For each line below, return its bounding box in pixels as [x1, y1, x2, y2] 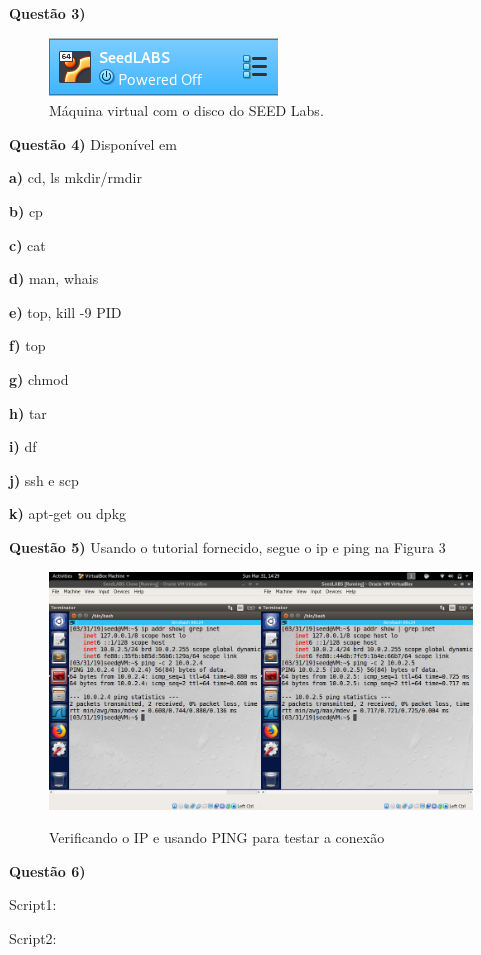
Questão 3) [9, 3, 86, 23]
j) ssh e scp [9, 469, 79, 490]
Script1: [9, 894, 57, 915]
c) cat [9, 234, 46, 255]
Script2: [9, 927, 57, 948]
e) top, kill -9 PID [9, 301, 122, 322]
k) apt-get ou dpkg [9, 503, 127, 524]
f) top [9, 335, 46, 356]
